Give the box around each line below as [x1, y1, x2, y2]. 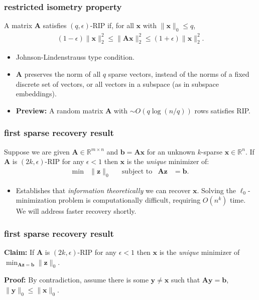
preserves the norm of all [24, 68, 101, 79]
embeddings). [16, 88, 57, 99]
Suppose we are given [4, 146, 70, 157]
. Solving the [197, 185, 236, 195]
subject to [121, 168, 153, 175]
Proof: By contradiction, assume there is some [4, 274, 149, 285]
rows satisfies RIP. [194, 105, 250, 115]
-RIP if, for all [90, 20, 134, 31]
